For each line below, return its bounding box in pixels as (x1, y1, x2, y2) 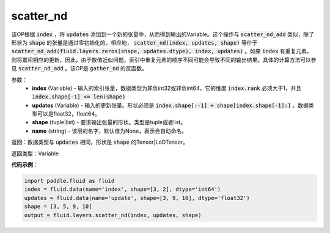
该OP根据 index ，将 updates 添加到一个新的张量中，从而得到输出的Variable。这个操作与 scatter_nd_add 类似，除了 (11, 31, 315, 38)
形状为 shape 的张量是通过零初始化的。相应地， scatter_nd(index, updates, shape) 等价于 (11, 39, 258, 46)
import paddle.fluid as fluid (24, 177, 115, 184)
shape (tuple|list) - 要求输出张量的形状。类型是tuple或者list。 (32, 119, 186, 126)
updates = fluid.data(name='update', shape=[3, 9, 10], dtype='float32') (24, 194, 250, 201)
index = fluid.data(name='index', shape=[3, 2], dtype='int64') (24, 186, 221, 193)
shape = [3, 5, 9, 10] (24, 203, 92, 210)
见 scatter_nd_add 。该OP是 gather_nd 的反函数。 (11, 65, 148, 72)
